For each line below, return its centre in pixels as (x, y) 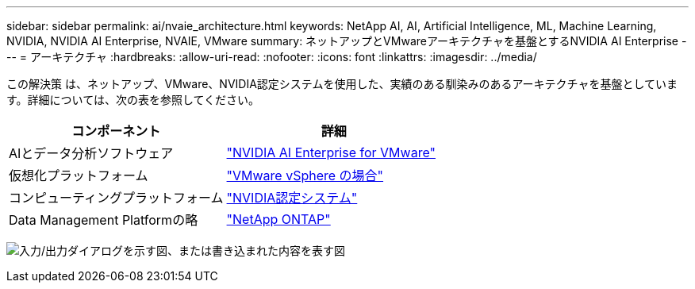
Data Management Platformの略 (104, 220)
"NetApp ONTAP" (278, 219)
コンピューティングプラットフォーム (116, 198)
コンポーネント (116, 131)
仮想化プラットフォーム (79, 175)
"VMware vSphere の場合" (305, 175)
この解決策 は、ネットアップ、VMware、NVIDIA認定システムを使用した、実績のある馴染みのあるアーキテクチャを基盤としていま (342, 84)
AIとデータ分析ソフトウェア (91, 153)
